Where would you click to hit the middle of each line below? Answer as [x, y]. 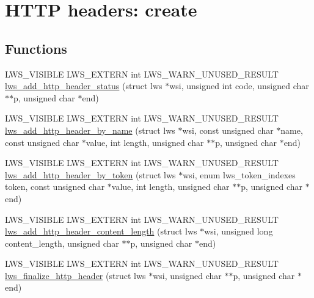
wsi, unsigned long [239, 231]
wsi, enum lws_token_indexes [239, 174]
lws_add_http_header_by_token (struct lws [90, 174]
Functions [36, 48]
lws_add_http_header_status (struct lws [84, 86]
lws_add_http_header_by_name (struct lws [90, 130]
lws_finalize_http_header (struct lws [75, 275]
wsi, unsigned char [187, 275]
